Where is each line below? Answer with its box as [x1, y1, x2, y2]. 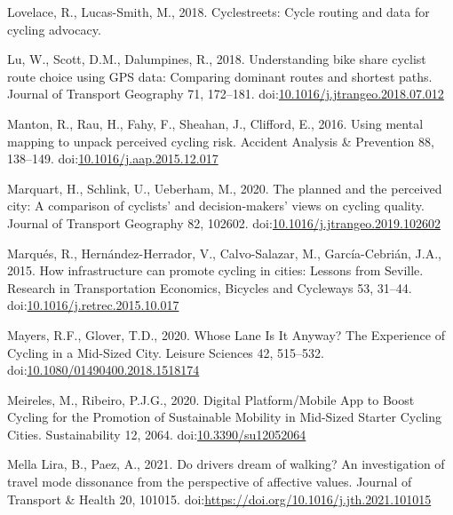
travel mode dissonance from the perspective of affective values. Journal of [7, 472, 412, 491]
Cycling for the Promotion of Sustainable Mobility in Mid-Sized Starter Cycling [7, 408, 441, 426]
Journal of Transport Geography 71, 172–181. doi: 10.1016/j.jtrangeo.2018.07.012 [7, 84, 444, 103]
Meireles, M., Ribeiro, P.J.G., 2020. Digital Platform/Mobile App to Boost [7, 390, 415, 408]
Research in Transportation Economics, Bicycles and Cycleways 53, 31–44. [7, 278, 412, 297]
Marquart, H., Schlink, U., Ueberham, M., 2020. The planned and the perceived [7, 178, 442, 197]
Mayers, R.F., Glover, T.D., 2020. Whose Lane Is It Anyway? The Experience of [7, 325, 445, 344]
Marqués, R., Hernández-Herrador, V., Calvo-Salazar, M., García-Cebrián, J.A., [7, 243, 441, 262]
